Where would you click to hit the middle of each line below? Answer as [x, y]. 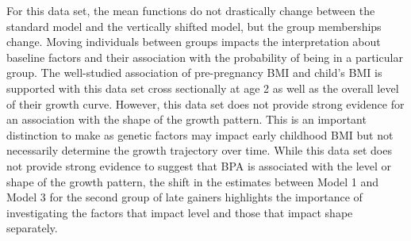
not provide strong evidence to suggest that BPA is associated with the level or [199, 165]
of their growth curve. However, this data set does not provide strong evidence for [205, 103]
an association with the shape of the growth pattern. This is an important [186, 119]
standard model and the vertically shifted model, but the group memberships [194, 26]
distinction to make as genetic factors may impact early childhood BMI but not [200, 134]
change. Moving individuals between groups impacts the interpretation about [194, 42]
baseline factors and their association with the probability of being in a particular [205, 57]
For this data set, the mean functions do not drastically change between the [191, 10]
